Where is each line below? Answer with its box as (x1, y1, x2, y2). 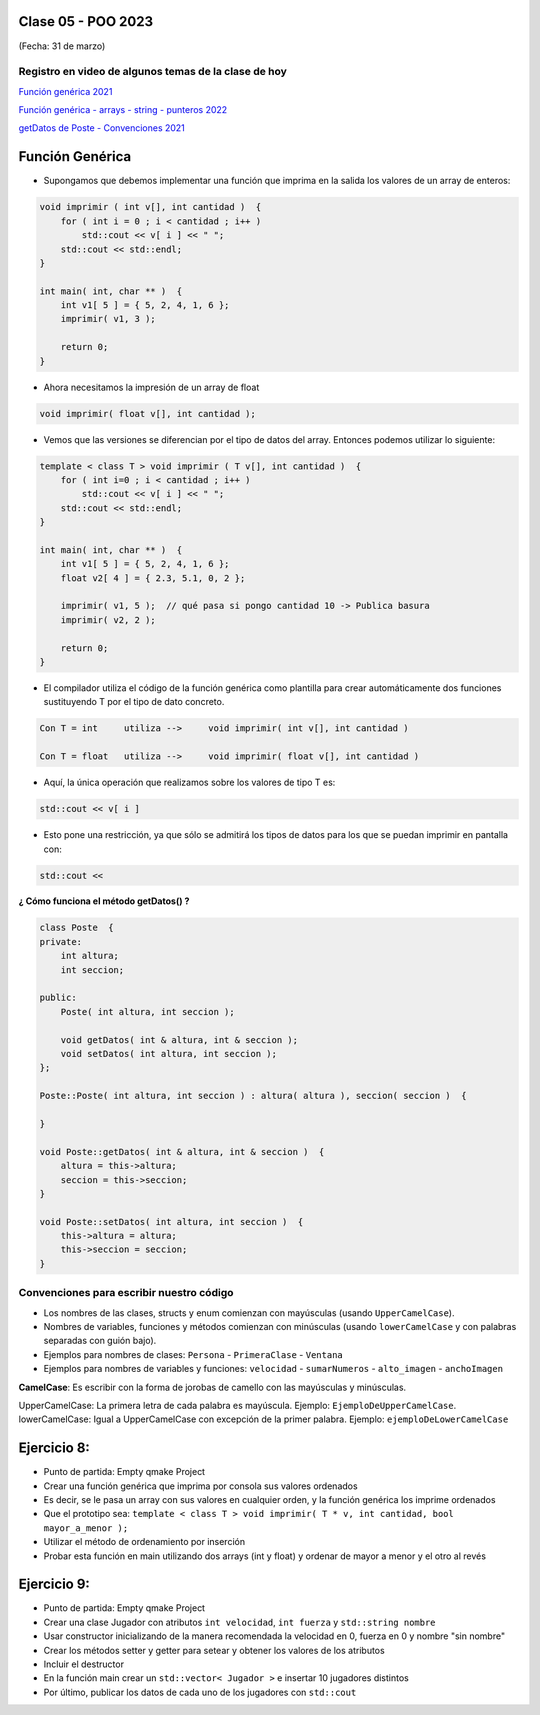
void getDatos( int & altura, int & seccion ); (60, 1034, 299, 1045)
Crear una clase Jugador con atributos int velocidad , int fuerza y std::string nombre (43, 1616, 436, 1628)
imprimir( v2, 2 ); (60, 614, 157, 625)
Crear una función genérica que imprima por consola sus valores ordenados (43, 1480, 359, 1492)
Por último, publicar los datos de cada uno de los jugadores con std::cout (43, 1686, 357, 1698)
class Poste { (39, 922, 114, 934)
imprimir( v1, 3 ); (60, 313, 157, 325)
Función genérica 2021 (18, 85, 113, 97)
